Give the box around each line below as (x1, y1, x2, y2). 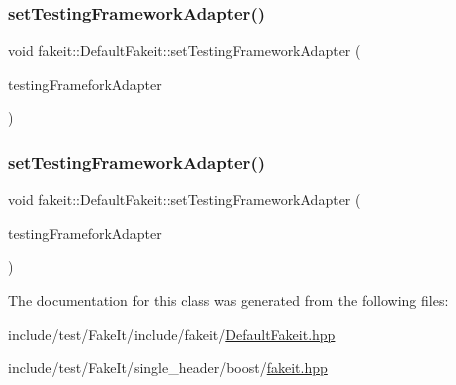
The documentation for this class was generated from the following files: (8, 290, 449, 310)
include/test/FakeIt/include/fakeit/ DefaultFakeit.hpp (8, 323, 336, 344)
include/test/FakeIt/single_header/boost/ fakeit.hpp (8, 357, 328, 378)
